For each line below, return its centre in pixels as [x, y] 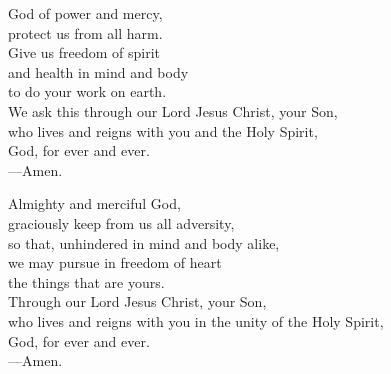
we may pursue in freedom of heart [115, 262]
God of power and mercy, [85, 13]
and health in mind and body [98, 71]
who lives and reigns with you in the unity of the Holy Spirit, [196, 320]
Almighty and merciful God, [94, 203]
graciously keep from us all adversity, [121, 222]
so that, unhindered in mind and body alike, [144, 242]
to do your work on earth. [87, 91]
